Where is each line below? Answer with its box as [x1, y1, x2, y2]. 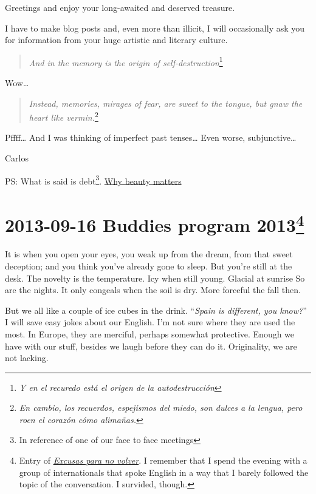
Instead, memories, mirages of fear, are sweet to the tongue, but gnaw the [29, 96, 303, 109]
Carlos [5, 152, 29, 164]
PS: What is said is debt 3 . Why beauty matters [5, 172, 182, 187]
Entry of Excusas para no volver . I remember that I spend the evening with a [19, 454, 307, 467]
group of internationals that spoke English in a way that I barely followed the [19, 465, 309, 478]
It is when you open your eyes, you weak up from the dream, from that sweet [5, 248, 293, 260]
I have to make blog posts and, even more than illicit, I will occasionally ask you [5, 21, 305, 34]
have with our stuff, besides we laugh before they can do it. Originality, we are [5, 339, 297, 352]
